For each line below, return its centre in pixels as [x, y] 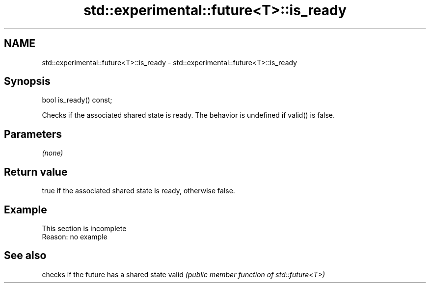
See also [25, 256]
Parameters [33, 134]
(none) [53, 153]
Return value [36, 172]
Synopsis [27, 81]
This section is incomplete [84, 228]
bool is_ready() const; [77, 100]
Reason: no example [75, 236]
